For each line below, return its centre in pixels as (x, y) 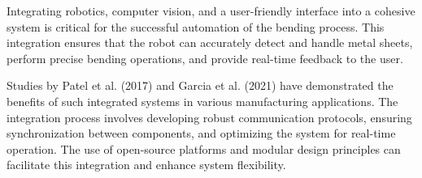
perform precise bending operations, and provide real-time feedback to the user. (205, 58)
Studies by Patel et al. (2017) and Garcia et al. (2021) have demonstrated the (200, 85)
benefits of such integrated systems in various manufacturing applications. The (202, 101)
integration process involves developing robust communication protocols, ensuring (209, 117)
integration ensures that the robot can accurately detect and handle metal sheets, (210, 42)
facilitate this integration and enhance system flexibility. (146, 165)
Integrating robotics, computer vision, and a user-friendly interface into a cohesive (211, 11)
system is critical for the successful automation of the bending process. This (196, 26)
